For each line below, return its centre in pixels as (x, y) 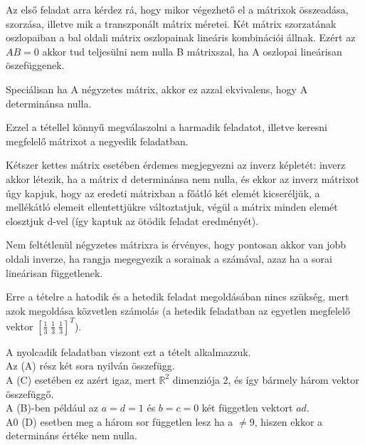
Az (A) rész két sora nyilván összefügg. (90, 366)
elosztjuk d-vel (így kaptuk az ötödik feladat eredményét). (132, 220)
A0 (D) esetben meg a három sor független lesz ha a (120, 421)
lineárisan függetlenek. (54, 272)
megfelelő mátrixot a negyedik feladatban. (97, 141)
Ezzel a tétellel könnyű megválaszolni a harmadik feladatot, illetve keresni (166, 127)
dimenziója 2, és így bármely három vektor (266, 379)
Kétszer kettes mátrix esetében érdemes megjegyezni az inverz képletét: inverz (176, 165)
